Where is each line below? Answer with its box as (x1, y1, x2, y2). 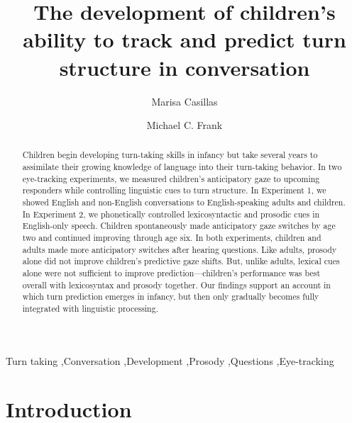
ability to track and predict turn (23, 25, 346, 54)
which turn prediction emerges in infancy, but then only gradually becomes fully (22, 291, 319, 303)
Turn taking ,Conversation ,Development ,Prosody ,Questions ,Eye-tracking (6, 353, 334, 368)
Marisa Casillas (151, 94, 218, 108)
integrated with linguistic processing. (22, 303, 158, 315)
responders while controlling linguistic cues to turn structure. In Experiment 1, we (22, 184, 326, 196)
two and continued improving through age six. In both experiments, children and (22, 232, 321, 244)
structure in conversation (59, 52, 310, 81)
